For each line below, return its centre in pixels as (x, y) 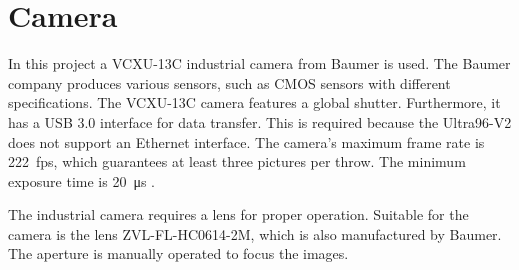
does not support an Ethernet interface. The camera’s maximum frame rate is (246, 141)
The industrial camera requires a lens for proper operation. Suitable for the (238, 214)
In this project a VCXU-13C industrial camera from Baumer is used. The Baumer (259, 63)
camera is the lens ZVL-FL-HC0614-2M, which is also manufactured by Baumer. (255, 233)
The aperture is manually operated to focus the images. (178, 253)
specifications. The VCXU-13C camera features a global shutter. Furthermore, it (254, 102)
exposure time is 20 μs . (81, 180)
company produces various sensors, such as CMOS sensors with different (229, 82)
